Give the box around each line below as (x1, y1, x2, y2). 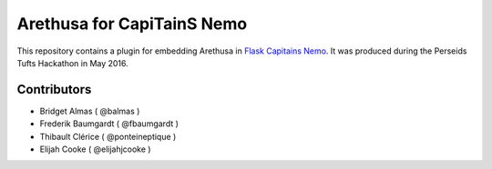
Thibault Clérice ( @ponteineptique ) (39, 131, 177, 142)
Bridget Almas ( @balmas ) (39, 105, 140, 116)
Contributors (16, 82, 92, 97)
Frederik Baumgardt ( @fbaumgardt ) (39, 118, 179, 129)
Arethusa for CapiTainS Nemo (16, 14, 248, 34)
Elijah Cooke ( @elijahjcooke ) (39, 144, 151, 154)
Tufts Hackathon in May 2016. (16, 57, 129, 68)
